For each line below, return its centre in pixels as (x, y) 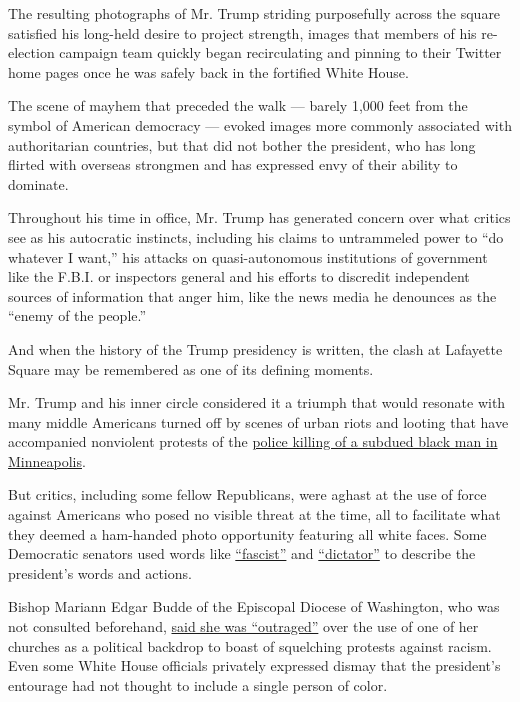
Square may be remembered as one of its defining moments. (191, 368)
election (31, 52)
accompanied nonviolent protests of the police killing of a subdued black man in (253, 441)
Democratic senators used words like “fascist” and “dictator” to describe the (242, 553)
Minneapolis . (47, 460)
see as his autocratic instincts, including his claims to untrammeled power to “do (256, 236)
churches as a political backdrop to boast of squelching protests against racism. (250, 645)
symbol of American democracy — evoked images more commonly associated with (260, 124)
